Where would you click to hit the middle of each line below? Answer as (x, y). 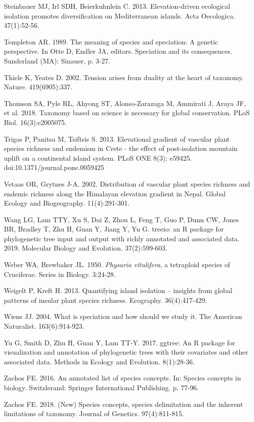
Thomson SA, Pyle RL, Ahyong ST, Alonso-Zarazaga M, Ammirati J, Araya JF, (125, 103)
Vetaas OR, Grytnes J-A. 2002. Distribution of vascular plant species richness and (127, 183)
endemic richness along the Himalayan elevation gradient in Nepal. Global (115, 193)
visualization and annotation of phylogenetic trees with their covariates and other (126, 352)
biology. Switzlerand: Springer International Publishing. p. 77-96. (101, 387)
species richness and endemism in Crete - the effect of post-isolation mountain (121, 148)
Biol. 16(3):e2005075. (35, 122)
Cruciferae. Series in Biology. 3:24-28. (60, 274)
